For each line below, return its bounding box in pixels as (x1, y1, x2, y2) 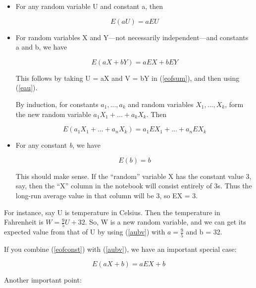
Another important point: (4, 275, 82, 285)
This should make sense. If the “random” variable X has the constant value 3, (15, 171, 252, 181)
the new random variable (15, 109, 91, 119)
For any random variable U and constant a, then (15, 1, 163, 11)
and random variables (128, 99, 194, 109)
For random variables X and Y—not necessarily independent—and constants (15, 32, 249, 42)
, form (225, 99, 244, 109)
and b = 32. (186, 227, 222, 237)
